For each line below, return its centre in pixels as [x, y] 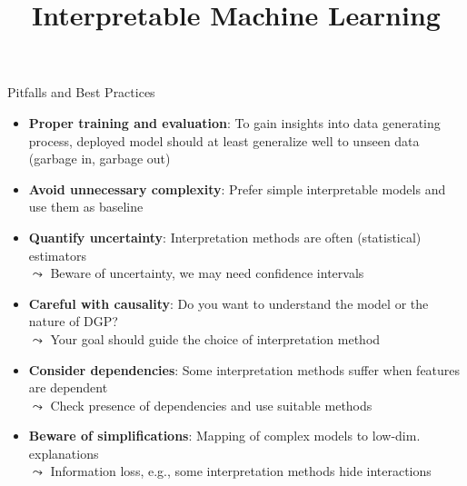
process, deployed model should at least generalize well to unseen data [224, 140]
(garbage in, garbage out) [99, 159]
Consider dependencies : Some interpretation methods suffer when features [244, 369]
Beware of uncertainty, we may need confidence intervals [207, 273]
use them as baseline [86, 207]
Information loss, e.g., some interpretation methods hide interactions [241, 471]
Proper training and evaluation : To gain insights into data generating [234, 122]
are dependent [68, 387]
